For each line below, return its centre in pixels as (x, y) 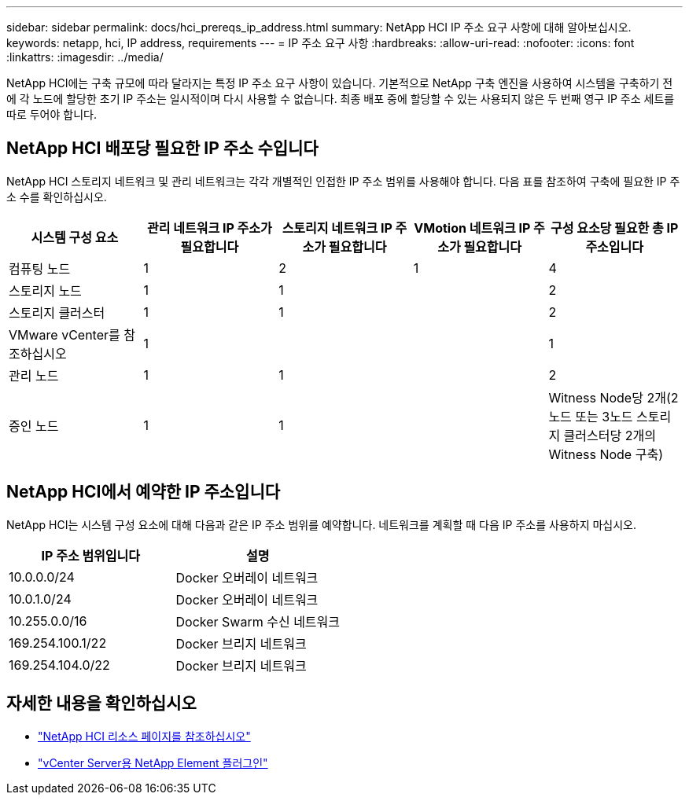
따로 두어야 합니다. (52, 114)
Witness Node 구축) (606, 454)
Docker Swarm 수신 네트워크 (258, 621)
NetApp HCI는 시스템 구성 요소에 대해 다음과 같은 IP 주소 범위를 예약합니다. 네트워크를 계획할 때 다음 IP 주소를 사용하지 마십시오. (322, 524)
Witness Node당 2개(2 (613, 397)
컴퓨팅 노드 (40, 268)
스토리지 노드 (45, 290)
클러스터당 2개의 (610, 435)
